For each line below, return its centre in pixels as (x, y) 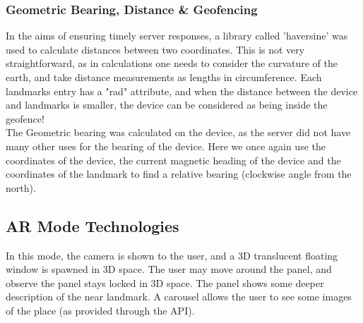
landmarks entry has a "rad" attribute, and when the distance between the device (182, 91)
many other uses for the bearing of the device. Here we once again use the (166, 146)
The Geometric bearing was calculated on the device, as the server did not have (178, 132)
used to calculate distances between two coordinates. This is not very (155, 49)
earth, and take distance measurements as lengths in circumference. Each (164, 77)
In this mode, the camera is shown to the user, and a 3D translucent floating (172, 255)
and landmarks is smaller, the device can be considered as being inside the (167, 105)
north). (21, 187)
